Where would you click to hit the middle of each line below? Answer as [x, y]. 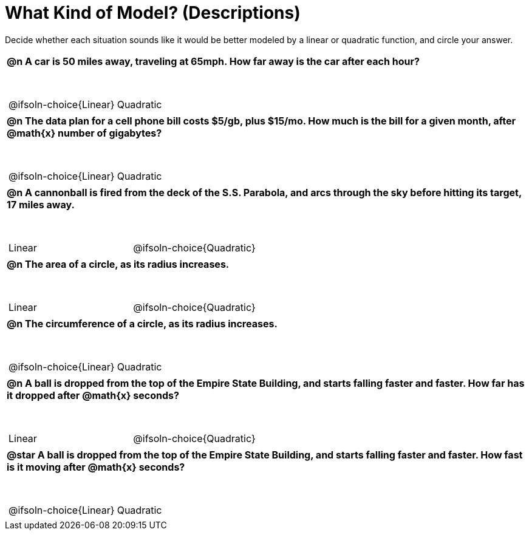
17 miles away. [41, 204]
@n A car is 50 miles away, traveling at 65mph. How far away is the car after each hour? [213, 61]
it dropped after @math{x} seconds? [93, 395]
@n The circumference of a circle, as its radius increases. [142, 323]
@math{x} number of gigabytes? [84, 133]
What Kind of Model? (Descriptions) [153, 13]
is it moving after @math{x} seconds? [96, 467]
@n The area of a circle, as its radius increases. [118, 264]
